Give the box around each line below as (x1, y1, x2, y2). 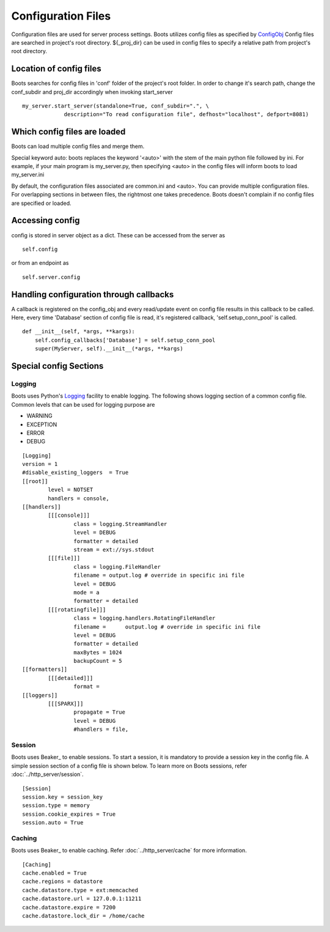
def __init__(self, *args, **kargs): (22, 328, 136, 335)
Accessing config (11, 215, 80, 226)
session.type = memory (22, 802, 90, 809)
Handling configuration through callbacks (11, 289, 174, 300)
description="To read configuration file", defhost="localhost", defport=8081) (64, 111, 309, 118)
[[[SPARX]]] (48, 700, 84, 708)
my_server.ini (11, 171, 45, 179)
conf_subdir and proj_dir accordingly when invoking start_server (11, 88, 174, 95)
